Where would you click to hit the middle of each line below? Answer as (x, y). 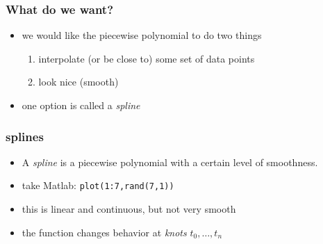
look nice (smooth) (78, 82)
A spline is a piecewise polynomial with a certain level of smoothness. (170, 162)
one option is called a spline (81, 105)
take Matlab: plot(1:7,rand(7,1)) (98, 185)
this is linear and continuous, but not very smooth (129, 209)
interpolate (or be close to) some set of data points (147, 58)
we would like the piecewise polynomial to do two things (142, 35)
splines (25, 136)
